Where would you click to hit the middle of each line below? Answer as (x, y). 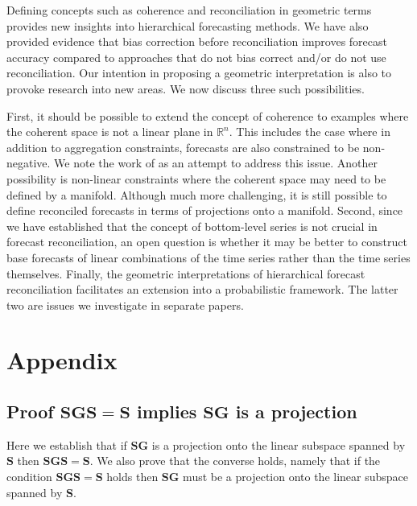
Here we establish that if (67, 444)
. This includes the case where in (310, 132)
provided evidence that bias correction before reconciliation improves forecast (197, 41)
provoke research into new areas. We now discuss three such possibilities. (186, 88)
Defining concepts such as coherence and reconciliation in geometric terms (189, 10)
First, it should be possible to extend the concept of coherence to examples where (208, 115)
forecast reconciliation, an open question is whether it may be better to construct (207, 242)
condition (29, 477)
